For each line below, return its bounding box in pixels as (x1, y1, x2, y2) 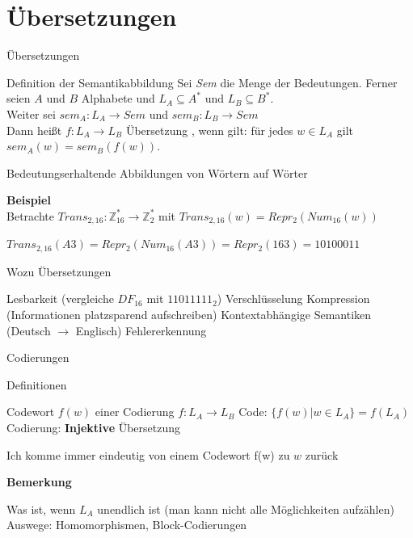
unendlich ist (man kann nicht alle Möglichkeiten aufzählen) (97, 500, 394, 517)
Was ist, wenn (6, 500, 76, 517)
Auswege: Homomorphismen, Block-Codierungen (6, 516, 247, 533)
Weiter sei (6, 105, 56, 122)
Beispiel (6, 191, 51, 208)
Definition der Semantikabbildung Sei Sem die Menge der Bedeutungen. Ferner (6, 74, 398, 90)
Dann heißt (6, 121, 62, 138)
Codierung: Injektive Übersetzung (6, 418, 181, 435)
